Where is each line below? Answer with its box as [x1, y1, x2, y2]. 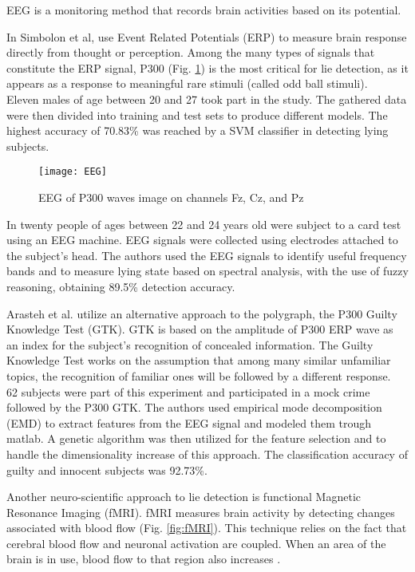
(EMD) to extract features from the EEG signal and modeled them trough [6, 414, 371, 431]
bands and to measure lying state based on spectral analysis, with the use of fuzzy [6, 262, 409, 279]
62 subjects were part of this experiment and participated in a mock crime [6, 383, 370, 400]
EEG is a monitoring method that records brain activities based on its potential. [6, 2, 401, 18]
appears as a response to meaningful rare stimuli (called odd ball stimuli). [6, 75, 368, 92]
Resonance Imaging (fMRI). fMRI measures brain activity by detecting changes [6, 503, 395, 520]
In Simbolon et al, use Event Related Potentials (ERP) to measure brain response [6, 28, 407, 45]
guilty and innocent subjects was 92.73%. [6, 461, 207, 478]
